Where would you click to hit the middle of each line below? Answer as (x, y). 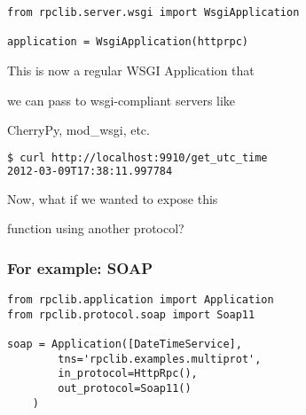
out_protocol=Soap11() (125, 388)
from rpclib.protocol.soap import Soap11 (131, 314)
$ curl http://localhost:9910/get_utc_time (137, 157)
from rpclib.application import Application (141, 299)
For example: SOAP (80, 267)
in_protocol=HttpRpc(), (128, 374)
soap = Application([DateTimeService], (125, 344)
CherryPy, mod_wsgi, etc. (78, 130)
